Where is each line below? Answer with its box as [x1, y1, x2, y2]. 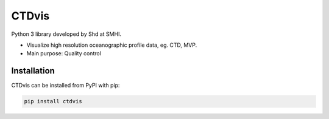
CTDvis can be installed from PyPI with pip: [11, 82, 120, 89]
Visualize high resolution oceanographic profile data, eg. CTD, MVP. [26, 41, 197, 49]
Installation [11, 66, 55, 76]
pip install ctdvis [24, 98, 82, 105]
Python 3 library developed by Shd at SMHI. [11, 30, 122, 38]
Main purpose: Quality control [26, 50, 102, 57]
